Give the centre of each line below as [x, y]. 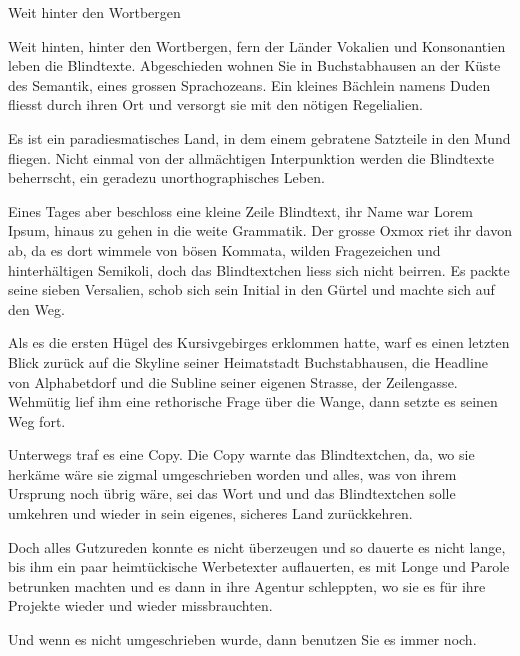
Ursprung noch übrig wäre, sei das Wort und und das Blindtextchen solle [232, 493]
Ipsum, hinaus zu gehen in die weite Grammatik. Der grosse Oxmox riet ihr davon [260, 230]
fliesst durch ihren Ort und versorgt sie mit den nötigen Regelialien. [215, 104]
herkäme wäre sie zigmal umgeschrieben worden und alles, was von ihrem [232, 473]
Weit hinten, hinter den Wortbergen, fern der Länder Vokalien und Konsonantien [257, 45]
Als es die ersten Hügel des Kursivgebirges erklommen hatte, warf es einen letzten [259, 342]
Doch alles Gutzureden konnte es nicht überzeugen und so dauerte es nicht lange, [257, 546]
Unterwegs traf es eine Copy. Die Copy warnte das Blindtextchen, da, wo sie [241, 454]
